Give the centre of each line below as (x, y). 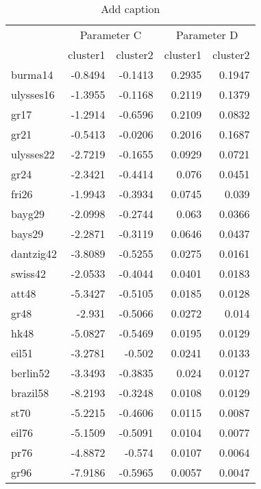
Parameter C (111, 35)
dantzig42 (34, 253)
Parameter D (207, 35)
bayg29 (28, 214)
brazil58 (30, 393)
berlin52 (30, 373)
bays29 (27, 234)
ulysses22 (33, 154)
